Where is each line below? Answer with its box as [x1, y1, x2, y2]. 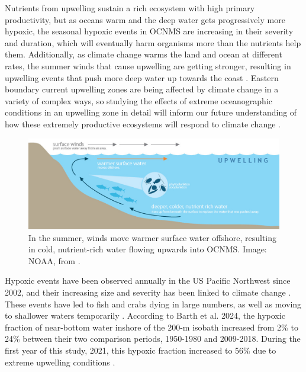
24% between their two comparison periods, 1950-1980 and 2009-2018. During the [5, 332, 301, 345]
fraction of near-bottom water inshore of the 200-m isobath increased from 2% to [5, 320, 298, 333]
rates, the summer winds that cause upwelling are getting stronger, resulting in [5, 59, 291, 72]
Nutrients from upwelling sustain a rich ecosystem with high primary [5, 2, 255, 14]
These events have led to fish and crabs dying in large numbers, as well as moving [5, 297, 302, 310]
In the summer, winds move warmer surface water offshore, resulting [28, 231, 277, 243]
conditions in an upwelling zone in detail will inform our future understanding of [5, 106, 297, 118]
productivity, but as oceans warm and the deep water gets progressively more [5, 13, 285, 25]
